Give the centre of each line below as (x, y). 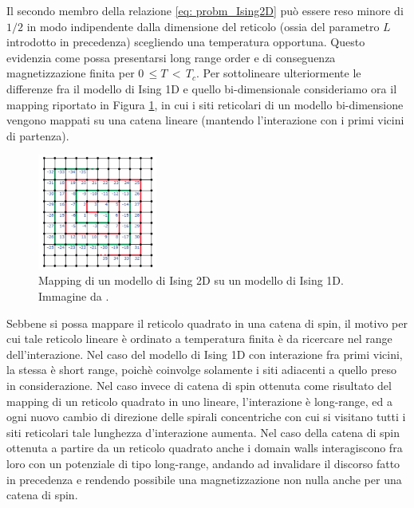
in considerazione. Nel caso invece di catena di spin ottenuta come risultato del (199, 386)
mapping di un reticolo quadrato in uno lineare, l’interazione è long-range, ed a (200, 401)
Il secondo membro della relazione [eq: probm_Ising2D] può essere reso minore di (205, 10)
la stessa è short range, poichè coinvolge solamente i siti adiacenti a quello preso (202, 370)
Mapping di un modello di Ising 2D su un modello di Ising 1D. (191, 280)
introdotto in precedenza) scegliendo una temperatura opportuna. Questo (186, 42)
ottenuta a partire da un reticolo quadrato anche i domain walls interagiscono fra (205, 448)
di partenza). (38, 135)
